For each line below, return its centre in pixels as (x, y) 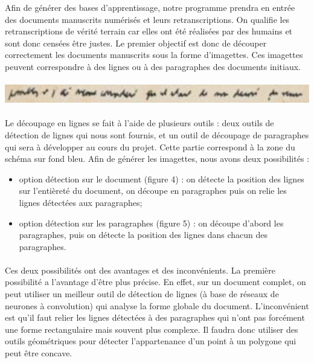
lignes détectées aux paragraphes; (81, 202)
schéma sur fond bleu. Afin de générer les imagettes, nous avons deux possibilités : (157, 159)
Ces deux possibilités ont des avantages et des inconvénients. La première (140, 270)
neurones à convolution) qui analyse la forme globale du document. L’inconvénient (157, 305)
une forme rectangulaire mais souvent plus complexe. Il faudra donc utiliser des (152, 329)
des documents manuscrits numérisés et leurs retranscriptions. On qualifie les (147, 19)
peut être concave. (39, 353)
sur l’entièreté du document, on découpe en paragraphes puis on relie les (153, 191)
